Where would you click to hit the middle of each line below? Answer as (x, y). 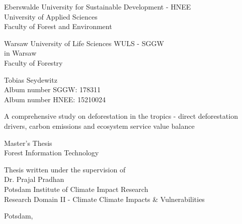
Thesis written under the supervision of (65, 169)
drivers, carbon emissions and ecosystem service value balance (99, 126)
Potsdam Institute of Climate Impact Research (76, 189)
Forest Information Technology (52, 153)
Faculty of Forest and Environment (58, 26)
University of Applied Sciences (51, 16)
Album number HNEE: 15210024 (55, 99)
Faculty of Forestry (33, 62)
